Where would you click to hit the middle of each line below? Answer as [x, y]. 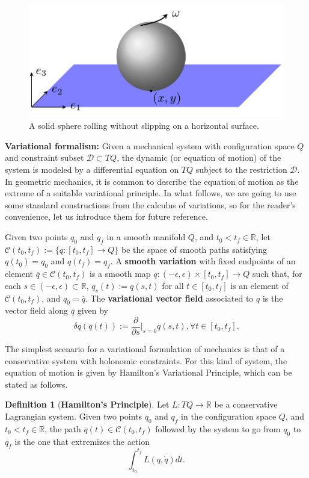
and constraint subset [44, 157]
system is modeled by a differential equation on [92, 169]
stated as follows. [36, 384]
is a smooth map [120, 274]
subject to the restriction [241, 169]
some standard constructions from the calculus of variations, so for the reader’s [150, 204]
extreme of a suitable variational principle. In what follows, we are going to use [151, 193]
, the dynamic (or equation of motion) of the [199, 157]
